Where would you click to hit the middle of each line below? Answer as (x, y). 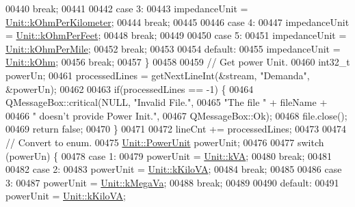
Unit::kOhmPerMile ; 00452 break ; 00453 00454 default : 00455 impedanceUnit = (173, 48)
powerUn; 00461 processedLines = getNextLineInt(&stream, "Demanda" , (158, 75)
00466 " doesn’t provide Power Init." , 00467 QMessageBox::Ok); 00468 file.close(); (176, 115)
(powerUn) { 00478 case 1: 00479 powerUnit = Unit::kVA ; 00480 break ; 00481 (169, 155)
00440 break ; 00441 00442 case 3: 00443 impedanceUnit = (127, 8)
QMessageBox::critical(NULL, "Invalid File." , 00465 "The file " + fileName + (167, 102)
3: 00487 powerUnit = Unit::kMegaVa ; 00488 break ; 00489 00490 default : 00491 (172, 182)
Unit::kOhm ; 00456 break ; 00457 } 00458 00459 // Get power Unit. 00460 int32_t (178, 62)
